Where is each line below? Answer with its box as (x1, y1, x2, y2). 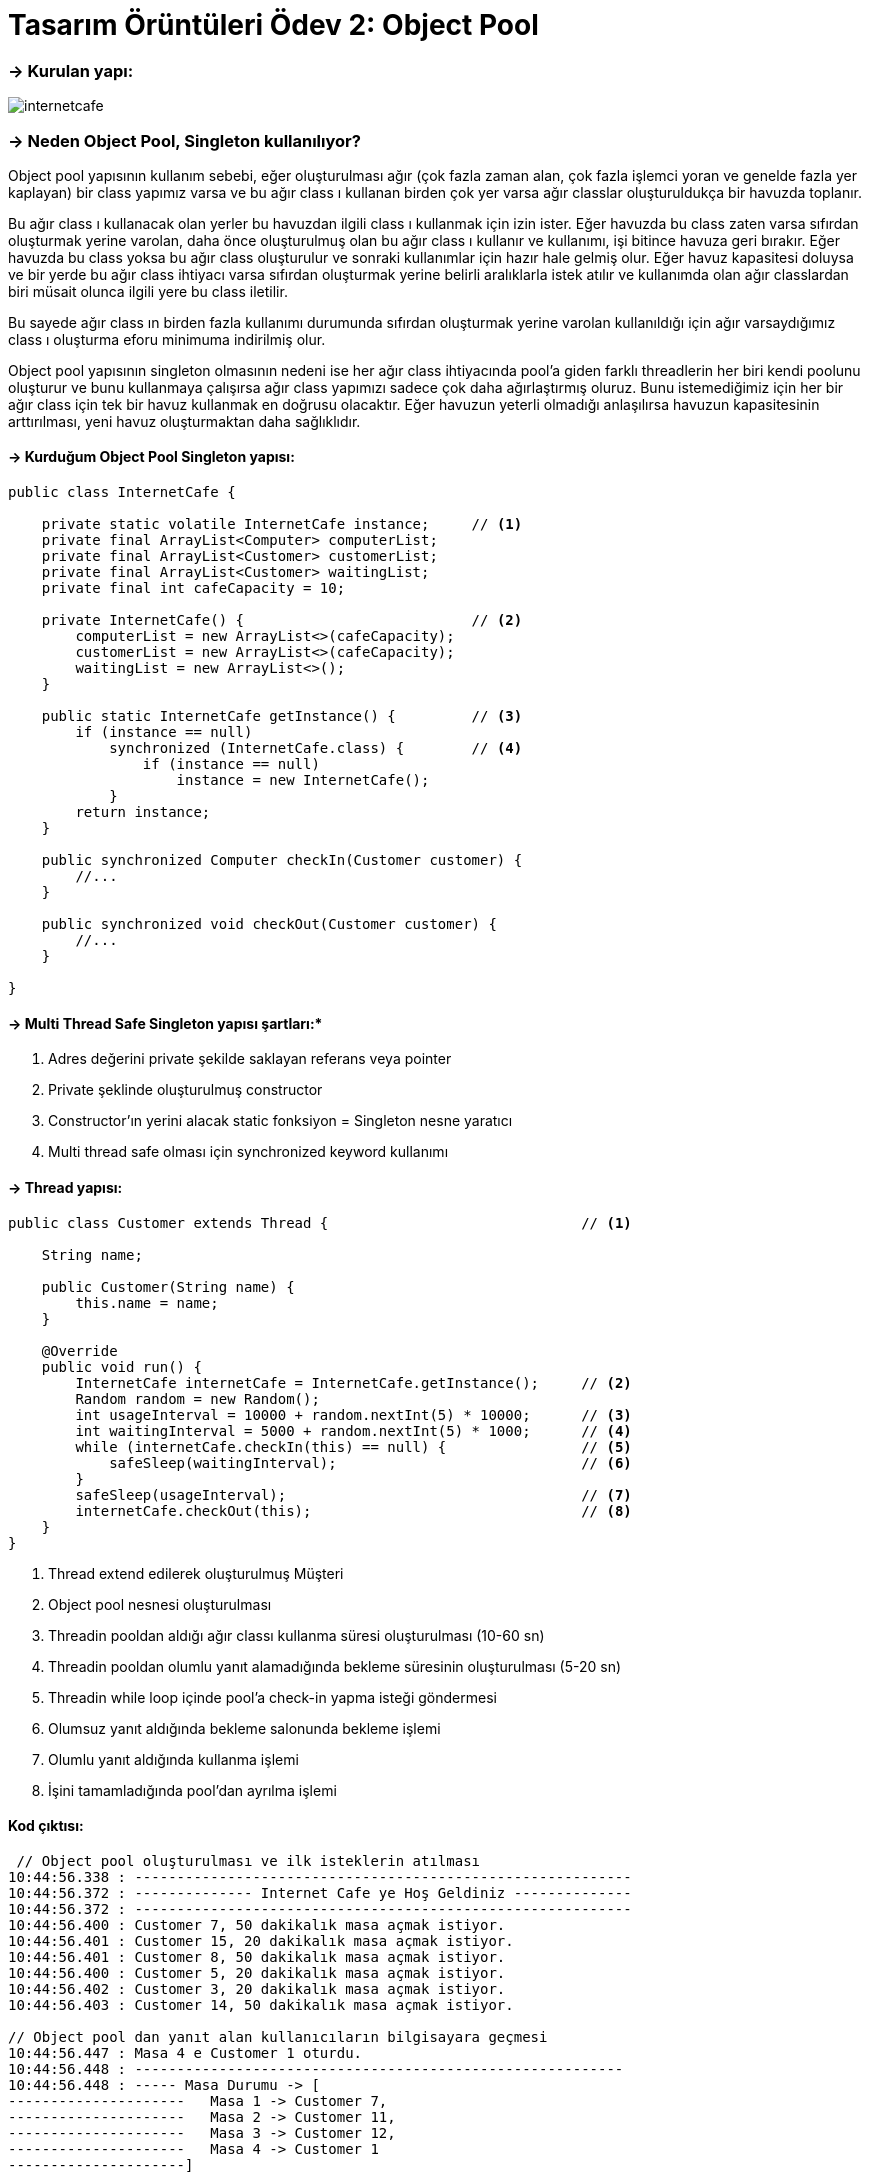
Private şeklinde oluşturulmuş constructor (48, 1081, 323, 1099)
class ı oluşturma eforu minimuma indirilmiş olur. (8, 330, 326, 348)
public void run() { (41, 1358, 202, 1375)
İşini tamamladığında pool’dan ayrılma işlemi (48, 1781, 337, 1799)
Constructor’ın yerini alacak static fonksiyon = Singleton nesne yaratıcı (48, 1112, 513, 1130)
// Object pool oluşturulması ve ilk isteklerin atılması (16, 1852, 481, 1869)
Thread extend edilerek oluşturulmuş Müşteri (48, 1564, 344, 1582)
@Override (41, 1342, 118, 1359)
